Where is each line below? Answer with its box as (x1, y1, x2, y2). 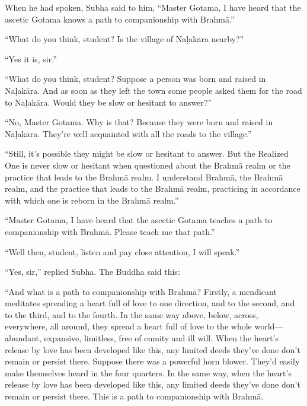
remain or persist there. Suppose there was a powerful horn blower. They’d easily (5, 355, 300, 367)
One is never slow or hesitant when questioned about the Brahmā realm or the (5, 158, 290, 171)
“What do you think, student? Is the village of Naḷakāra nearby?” (5, 33, 244, 45)
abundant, (5, 332, 41, 344)
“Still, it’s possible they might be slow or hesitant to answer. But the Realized (5, 147, 289, 160)
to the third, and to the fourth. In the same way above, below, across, (5, 308, 258, 321)
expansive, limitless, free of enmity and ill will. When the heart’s (44, 332, 279, 344)
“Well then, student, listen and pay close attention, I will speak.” (5, 245, 240, 258)
